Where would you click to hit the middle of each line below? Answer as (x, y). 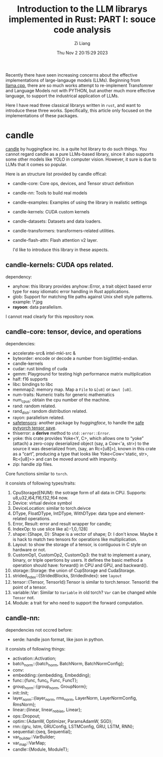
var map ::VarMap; (29, 744)
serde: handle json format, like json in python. (58, 639)
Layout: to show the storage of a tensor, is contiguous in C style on (80, 545)
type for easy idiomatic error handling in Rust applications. (71, 291)
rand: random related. (34, 406)
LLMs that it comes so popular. (36, 164)
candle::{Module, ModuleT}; (41, 749)
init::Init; (20, 693)
